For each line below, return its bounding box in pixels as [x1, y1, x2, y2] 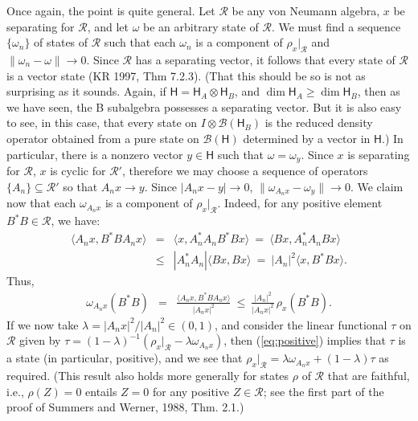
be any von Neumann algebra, [232, 2, 380, 18]
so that [63, 178, 98, 194]
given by [19, 332, 61, 349]
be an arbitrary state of [143, 18, 259, 35]
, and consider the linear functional [215, 316, 387, 333]
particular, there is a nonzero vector [6, 145, 183, 162]
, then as [357, 83, 400, 100]
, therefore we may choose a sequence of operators [121, 162, 368, 178]
